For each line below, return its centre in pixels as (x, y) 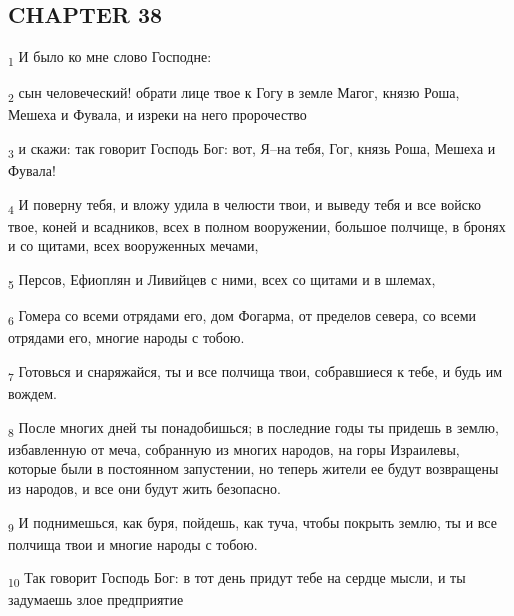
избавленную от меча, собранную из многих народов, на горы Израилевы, (234, 448)
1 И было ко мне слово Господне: (110, 57)
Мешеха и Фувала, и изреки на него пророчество (157, 114)
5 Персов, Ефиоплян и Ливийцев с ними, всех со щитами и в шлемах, (222, 280)
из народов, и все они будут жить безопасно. (144, 487)
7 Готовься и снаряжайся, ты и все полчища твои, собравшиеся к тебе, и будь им (255, 372)
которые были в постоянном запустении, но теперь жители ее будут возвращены (253, 468)
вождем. (32, 393)
